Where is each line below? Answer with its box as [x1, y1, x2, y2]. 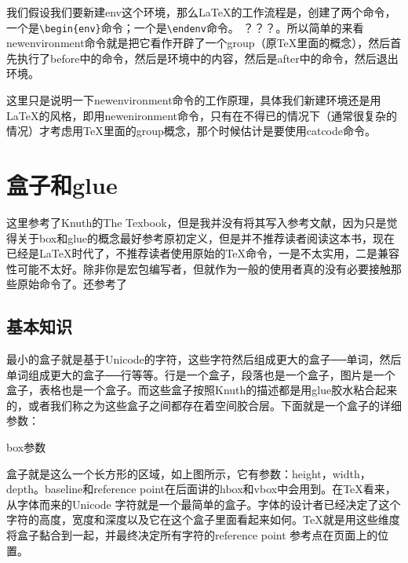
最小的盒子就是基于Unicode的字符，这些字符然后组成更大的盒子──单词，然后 [6, 351, 402, 367]
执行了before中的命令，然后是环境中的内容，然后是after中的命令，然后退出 [16, 49, 399, 66]
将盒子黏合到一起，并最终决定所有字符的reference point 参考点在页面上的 [6, 527, 378, 543]
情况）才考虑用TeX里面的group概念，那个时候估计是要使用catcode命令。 [6, 122, 376, 139]
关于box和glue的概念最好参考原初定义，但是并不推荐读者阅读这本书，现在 [16, 229, 395, 246]
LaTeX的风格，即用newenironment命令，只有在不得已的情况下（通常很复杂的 [6, 107, 398, 123]
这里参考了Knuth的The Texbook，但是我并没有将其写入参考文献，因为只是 [6, 214, 387, 230]
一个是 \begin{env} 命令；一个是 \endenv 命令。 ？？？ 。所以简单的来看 [6, 19, 364, 35]
